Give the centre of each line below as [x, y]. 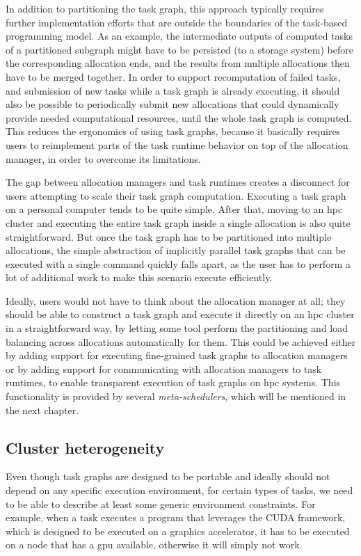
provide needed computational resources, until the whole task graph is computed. [179, 117]
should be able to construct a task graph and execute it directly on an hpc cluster [180, 314]
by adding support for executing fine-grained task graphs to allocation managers [177, 355]
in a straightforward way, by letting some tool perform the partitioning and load [177, 328]
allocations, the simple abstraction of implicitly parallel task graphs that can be [176, 250]
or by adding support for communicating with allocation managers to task [164, 368]
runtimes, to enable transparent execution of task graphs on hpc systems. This [173, 382]
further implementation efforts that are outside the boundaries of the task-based [177, 22]
